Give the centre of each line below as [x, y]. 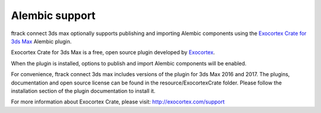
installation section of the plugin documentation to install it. [83, 91]
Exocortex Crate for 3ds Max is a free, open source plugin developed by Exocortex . [113, 52]
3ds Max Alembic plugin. [41, 41]
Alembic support [53, 15]
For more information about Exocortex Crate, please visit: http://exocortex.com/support [118, 102]
